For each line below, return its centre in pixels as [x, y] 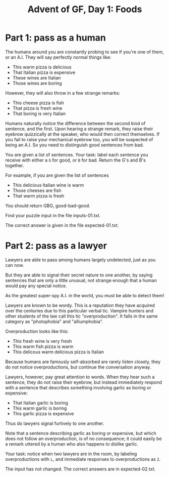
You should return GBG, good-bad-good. [48, 206]
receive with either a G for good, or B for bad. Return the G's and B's [76, 160]
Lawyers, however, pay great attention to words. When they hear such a [80, 377]
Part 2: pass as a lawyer [56, 246]
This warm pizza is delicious [42, 67]
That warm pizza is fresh [38, 195]
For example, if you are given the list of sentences [57, 175]
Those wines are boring [37, 83]
